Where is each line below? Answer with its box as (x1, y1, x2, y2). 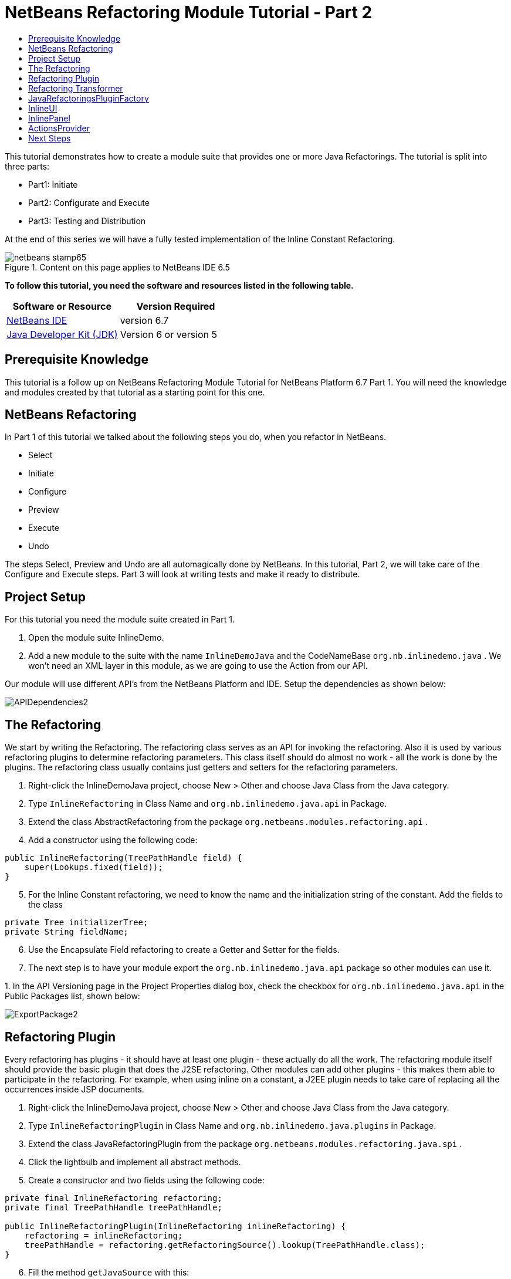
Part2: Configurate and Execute (28, 197, 150, 208)
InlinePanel (28, 113, 70, 123)
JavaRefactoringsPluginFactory (28, 93, 149, 103)
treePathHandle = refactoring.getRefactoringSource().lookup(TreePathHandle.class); (24, 1240, 425, 1250)
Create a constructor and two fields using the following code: (28, 1175, 265, 1185)
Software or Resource (12, 300, 111, 312)
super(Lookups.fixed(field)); (24, 862, 163, 872)
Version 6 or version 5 (120, 328, 218, 340)
